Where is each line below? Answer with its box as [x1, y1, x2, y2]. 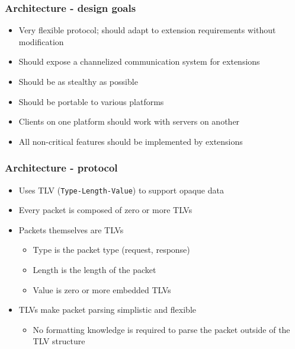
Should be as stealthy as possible [18, 75, 138, 87]
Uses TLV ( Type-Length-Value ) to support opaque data [18, 183, 224, 196]
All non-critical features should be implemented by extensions [18, 135, 243, 147]
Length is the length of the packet [33, 264, 156, 276]
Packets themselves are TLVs [18, 223, 124, 236]
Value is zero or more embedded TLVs [33, 283, 171, 296]
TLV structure [33, 335, 85, 347]
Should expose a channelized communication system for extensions [18, 55, 260, 68]
